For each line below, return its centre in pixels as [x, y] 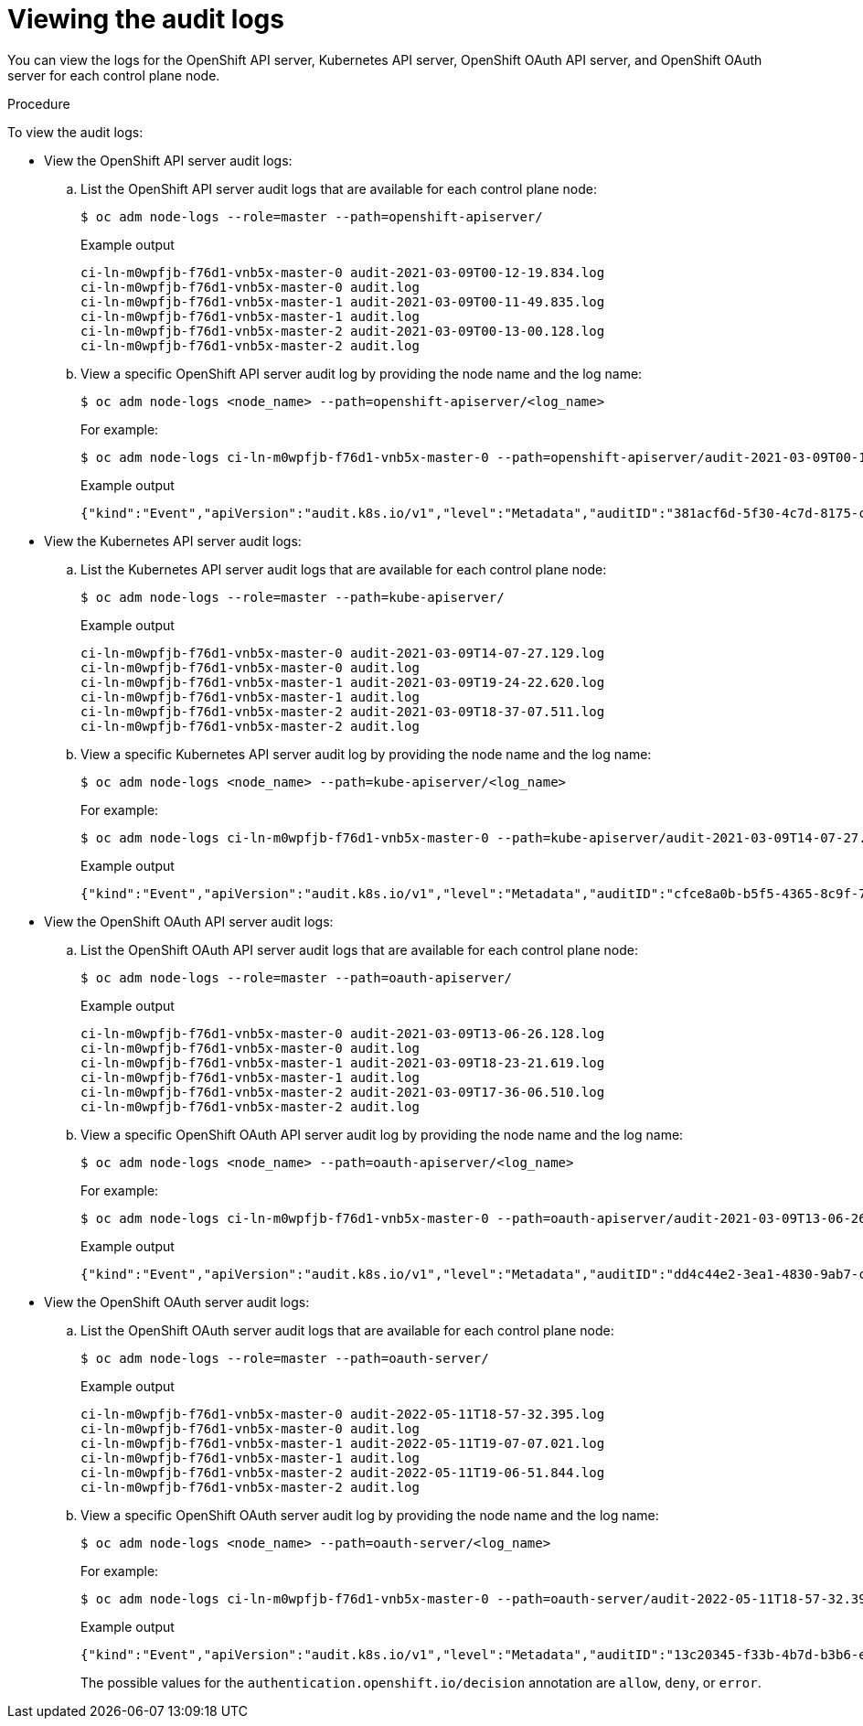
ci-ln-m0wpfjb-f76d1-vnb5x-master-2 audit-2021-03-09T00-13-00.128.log [343, 331]
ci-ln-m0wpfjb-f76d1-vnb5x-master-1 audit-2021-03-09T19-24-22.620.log [343, 682]
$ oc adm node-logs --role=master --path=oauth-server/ [285, 1358]
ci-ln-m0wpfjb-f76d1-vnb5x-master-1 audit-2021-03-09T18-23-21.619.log [343, 1062]
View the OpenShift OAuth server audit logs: [177, 1302]
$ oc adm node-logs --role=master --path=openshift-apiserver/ [312, 216]
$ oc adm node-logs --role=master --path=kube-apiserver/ [293, 597]
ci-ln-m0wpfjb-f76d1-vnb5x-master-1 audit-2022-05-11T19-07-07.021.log [343, 1443]
